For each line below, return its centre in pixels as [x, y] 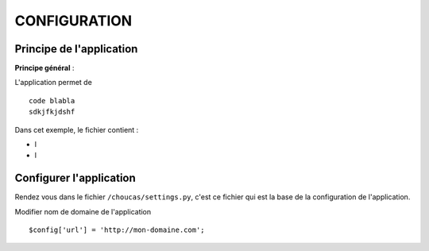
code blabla [52, 100]
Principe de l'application [76, 49]
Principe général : [44, 68]
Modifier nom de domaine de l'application [83, 211]
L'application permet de [54, 83]
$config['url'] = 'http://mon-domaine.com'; [117, 230]
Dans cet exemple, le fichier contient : [77, 129]
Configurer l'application [75, 178]
